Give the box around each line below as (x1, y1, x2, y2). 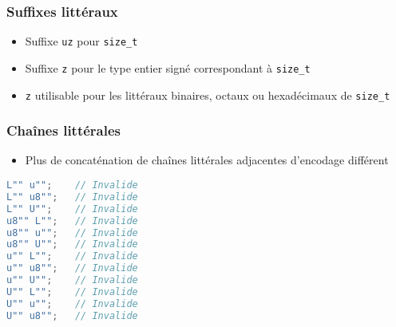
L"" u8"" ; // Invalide (6, 191, 138, 203)
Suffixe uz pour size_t (25, 33, 138, 49)
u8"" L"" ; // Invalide (6, 215, 138, 227)
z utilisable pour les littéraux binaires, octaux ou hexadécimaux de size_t (25, 86, 390, 103)
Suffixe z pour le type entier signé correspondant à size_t (25, 59, 311, 76)
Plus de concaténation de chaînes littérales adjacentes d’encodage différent (25, 152, 389, 168)
